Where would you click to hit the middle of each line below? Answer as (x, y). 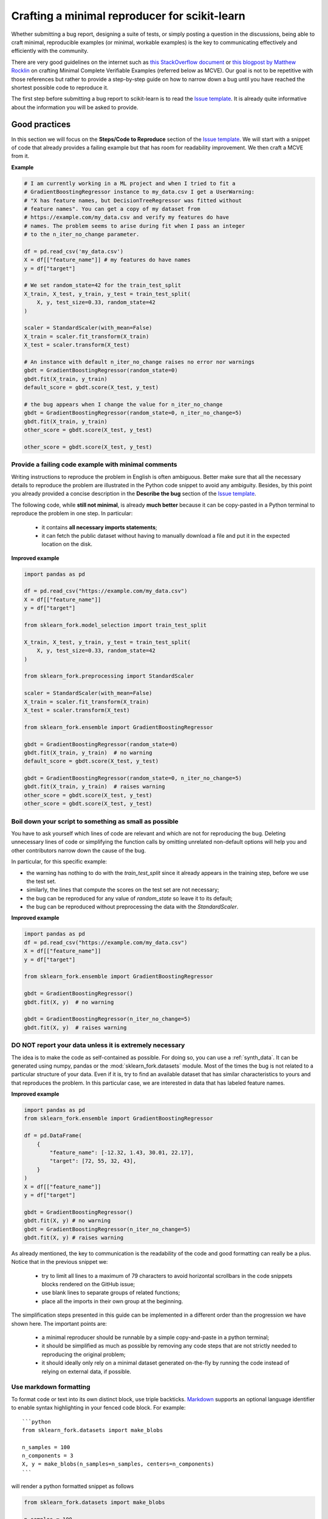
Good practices (41, 125)
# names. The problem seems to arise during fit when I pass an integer (135, 226)
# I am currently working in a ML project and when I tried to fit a (130, 183)
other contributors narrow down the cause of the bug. (79, 850)
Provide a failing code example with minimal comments (94, 465)
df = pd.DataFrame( (53, 1136)
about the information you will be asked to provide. (75, 107)
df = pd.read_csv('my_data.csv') (74, 251)
